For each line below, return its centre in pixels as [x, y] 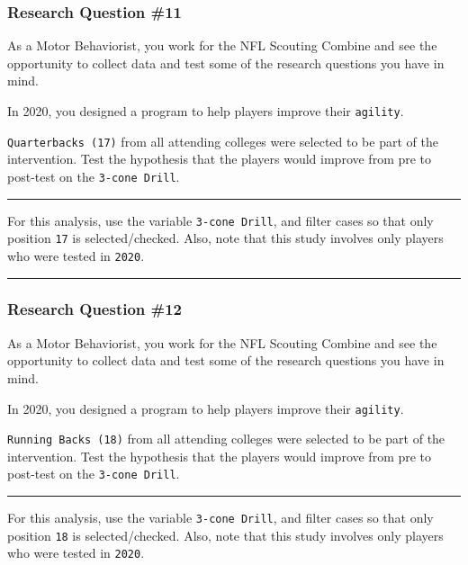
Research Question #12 [95, 309]
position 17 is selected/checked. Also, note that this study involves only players [225, 238]
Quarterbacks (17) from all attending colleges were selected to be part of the [223, 141]
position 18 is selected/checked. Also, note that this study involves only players [225, 535]
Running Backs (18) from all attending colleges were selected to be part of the [226, 439]
